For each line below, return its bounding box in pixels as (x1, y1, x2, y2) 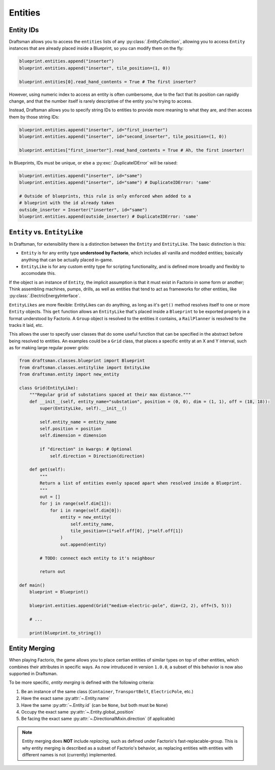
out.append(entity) (60, 541, 107, 547)
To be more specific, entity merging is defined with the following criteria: (9, 680, 155, 685)
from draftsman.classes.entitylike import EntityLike (19, 365, 150, 370)
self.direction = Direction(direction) (50, 453, 145, 459)
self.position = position (39, 426, 102, 431)
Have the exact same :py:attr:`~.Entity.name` (21, 696, 110, 701)
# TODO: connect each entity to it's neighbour (39, 555, 155, 561)
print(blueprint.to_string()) (29, 630, 102, 636)
